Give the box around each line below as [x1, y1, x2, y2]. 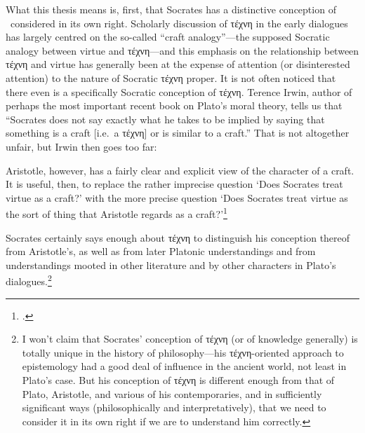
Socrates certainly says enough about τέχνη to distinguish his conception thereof [6, 230, 350, 245]
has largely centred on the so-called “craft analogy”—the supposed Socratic [6, 29, 330, 44]
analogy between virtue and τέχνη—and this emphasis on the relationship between [6, 43, 359, 57]
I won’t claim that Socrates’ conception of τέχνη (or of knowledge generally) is [22, 331, 358, 346]
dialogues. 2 [6, 272, 52, 288]
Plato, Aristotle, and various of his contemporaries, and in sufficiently [22, 386, 322, 401]
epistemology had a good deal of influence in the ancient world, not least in [22, 359, 347, 373]
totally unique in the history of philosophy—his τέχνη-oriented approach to [22, 345, 344, 359]
